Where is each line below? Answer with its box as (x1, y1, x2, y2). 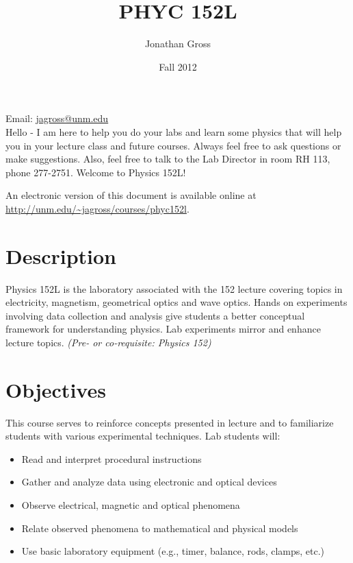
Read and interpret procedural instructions (21, 451, 202, 466)
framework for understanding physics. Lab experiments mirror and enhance (5, 322, 321, 336)
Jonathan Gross (144, 36, 211, 51)
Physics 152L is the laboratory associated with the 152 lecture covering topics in (5, 281, 343, 296)
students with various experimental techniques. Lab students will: (5, 429, 280, 443)
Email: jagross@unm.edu (5, 111, 109, 125)
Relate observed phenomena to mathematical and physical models (21, 520, 298, 535)
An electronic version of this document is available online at (5, 188, 257, 202)
